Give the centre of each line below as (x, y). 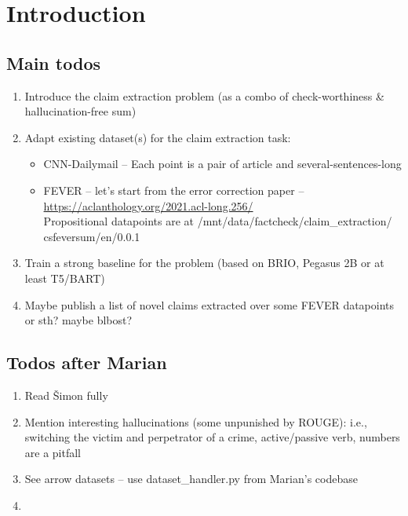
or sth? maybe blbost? (78, 320)
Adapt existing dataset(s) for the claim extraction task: (158, 137)
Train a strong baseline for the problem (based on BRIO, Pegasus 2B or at (204, 263)
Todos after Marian (87, 362)
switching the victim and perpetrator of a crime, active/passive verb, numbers (212, 437)
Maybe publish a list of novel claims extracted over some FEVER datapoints (209, 304)
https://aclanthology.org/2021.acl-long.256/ (148, 205)
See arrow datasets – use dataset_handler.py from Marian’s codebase (191, 479)
